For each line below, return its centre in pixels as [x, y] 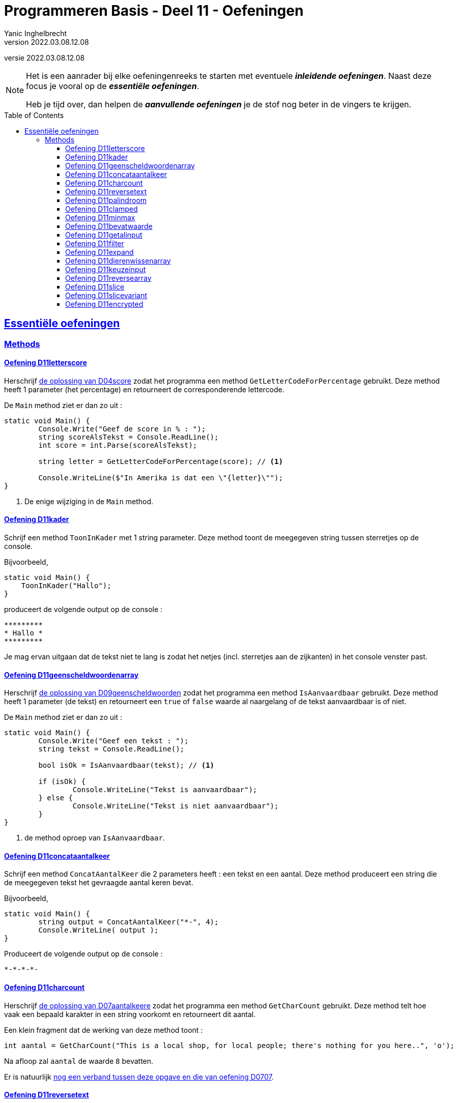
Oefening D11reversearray [108, 278]
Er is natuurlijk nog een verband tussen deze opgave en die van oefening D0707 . [139, 1077]
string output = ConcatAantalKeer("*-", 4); [128, 922]
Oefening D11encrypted [104, 304]
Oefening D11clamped [102, 209]
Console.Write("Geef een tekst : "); [113, 741]
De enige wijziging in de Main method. [89, 501]
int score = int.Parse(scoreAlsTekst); [118, 445]
